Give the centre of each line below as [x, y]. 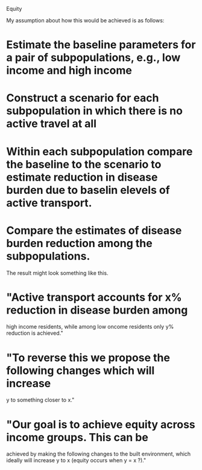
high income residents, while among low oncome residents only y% [90, 327]
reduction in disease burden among [97, 310]
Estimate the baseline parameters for [101, 45]
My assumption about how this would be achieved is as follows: [85, 20]
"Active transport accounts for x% [94, 297]
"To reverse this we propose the [88, 357]
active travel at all [51, 124]
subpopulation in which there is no [94, 111]
